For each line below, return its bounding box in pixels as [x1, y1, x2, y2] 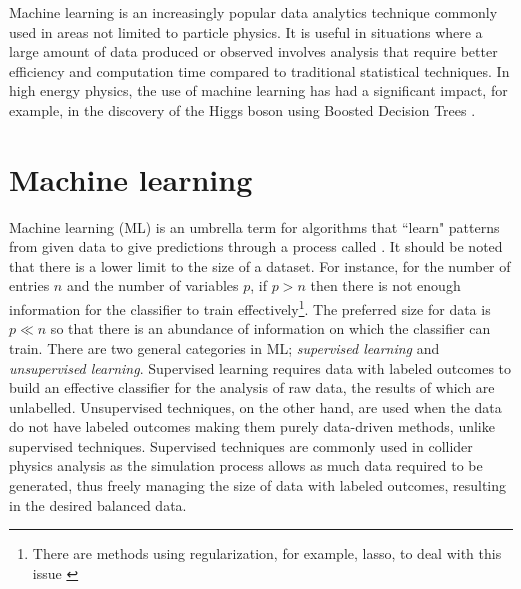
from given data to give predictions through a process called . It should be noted [9, 236, 503, 257]
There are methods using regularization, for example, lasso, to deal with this [32, 543, 502, 564]
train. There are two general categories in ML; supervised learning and [9, 337, 440, 358]
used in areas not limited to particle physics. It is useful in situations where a [9, 21, 483, 42]
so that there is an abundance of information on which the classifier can [50, 318, 491, 339]
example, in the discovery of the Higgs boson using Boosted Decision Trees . [9, 99, 476, 120]
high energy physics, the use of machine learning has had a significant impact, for [9, 80, 508, 101]
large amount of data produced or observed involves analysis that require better [9, 41, 498, 62]
